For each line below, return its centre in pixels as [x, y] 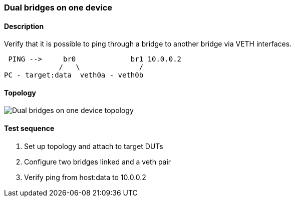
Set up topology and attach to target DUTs [94, 146]
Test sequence [29, 128]
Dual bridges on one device [58, 7]
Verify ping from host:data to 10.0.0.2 [85, 177]
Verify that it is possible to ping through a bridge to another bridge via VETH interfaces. [148, 44]
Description [24, 26]
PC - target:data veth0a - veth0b [74, 75]
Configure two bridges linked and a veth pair [98, 161]
